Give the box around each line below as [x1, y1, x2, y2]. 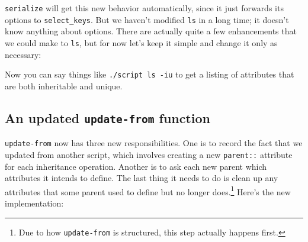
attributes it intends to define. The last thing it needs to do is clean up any [5, 172, 278, 184]
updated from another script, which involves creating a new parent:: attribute [5, 148, 293, 160]
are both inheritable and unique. [5, 79, 123, 92]
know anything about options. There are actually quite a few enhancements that [5, 25, 297, 37]
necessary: [5, 48, 41, 60]
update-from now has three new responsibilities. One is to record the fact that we [5, 137, 303, 149]
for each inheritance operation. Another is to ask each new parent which [5, 160, 267, 172]
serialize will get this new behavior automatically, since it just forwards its [5, 2, 284, 14]
